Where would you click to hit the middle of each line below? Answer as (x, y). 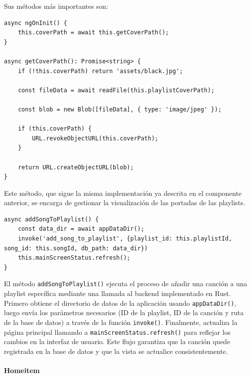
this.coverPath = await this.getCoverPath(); (93, 33)
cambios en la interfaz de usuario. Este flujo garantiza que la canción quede (117, 341)
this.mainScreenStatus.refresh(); (74, 258)
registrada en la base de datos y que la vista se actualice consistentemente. (116, 351)
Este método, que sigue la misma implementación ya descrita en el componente (123, 193)
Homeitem (22, 370)
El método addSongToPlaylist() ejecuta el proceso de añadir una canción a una (126, 283)
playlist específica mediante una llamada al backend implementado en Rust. (117, 293)
